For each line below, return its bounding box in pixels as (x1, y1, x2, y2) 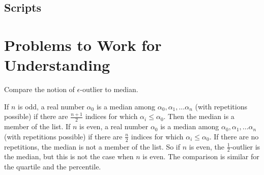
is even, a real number (79, 121, 149, 132)
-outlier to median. (80, 84, 138, 95)
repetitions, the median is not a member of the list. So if (4, 141, 181, 152)
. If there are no (209, 131, 259, 141)
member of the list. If (4, 121, 71, 132)
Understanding (4, 54, 110, 75)
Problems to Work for (4, 34, 162, 55)
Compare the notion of (4, 84, 75, 95)
